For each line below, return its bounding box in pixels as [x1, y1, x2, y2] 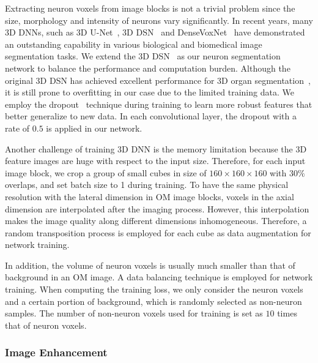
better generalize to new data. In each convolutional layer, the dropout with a [5, 110, 297, 122]
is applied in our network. [46, 121, 142, 134]
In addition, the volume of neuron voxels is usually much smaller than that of [5, 258, 295, 271]
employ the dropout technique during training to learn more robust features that [5, 97, 312, 110]
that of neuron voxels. [5, 318, 87, 331]
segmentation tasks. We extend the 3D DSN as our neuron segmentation [5, 50, 281, 62]
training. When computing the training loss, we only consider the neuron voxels [5, 283, 303, 296]
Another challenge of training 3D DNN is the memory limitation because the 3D [5, 142, 307, 155]
